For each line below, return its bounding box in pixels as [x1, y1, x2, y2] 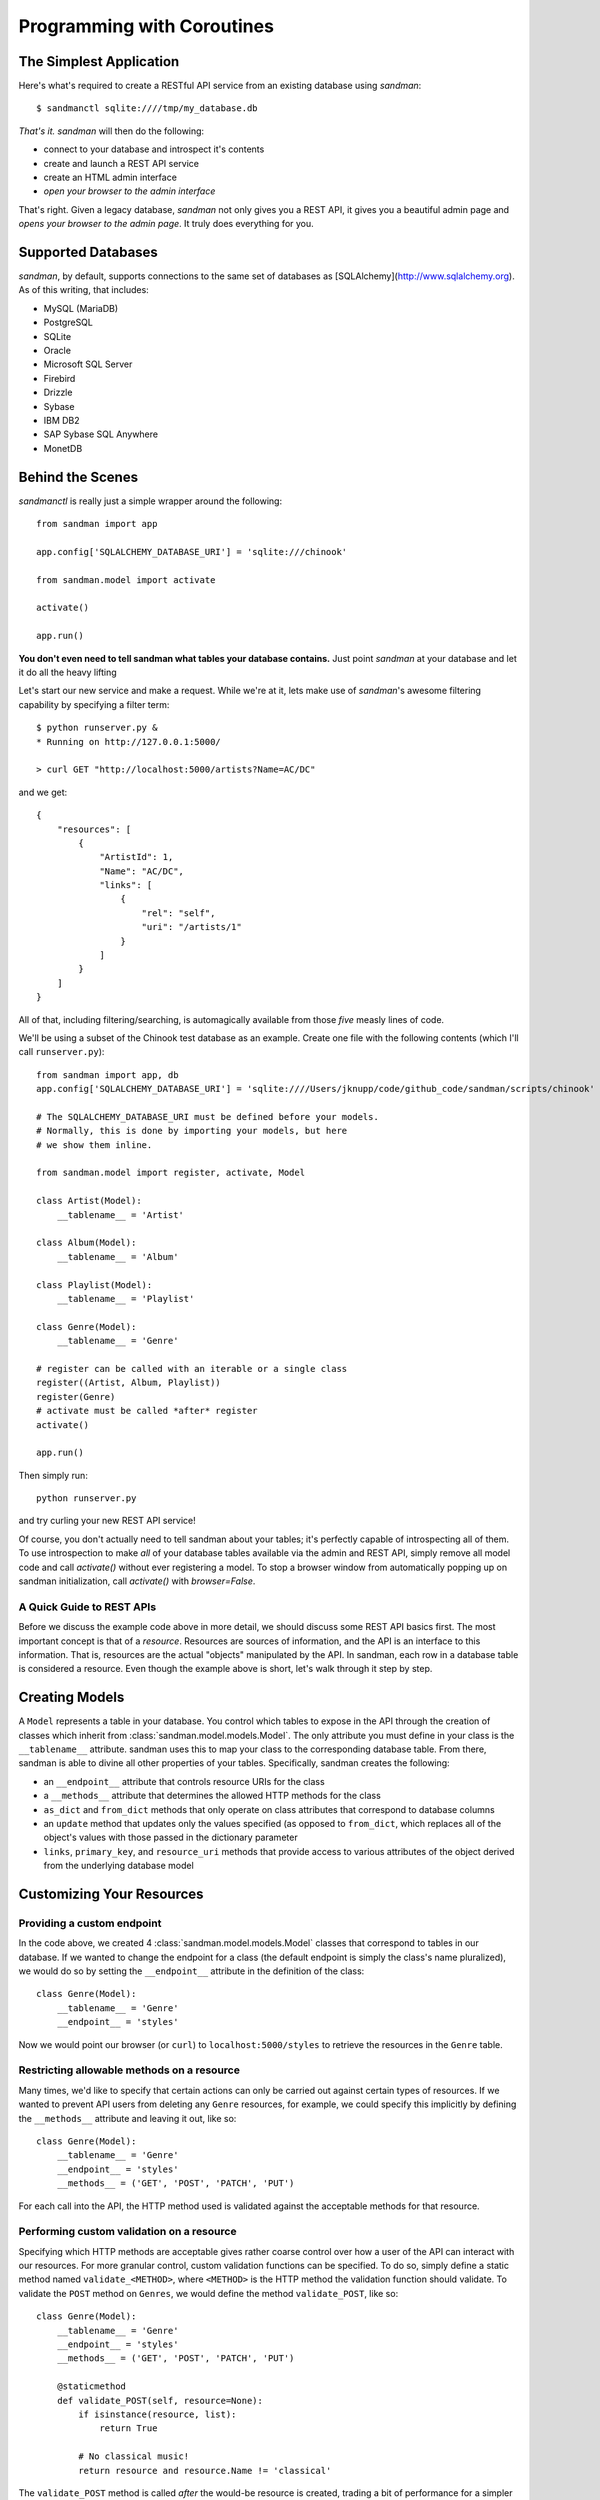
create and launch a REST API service [43, 157, 200, 169]
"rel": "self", [141, 907, 216, 919]
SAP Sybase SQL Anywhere [43, 428, 159, 440]
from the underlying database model [43, 1860, 194, 1872]
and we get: [18, 786, 68, 798]
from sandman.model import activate [36, 574, 216, 585]
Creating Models [18, 1689, 125, 1706]
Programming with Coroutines [18, 15, 275, 37]
